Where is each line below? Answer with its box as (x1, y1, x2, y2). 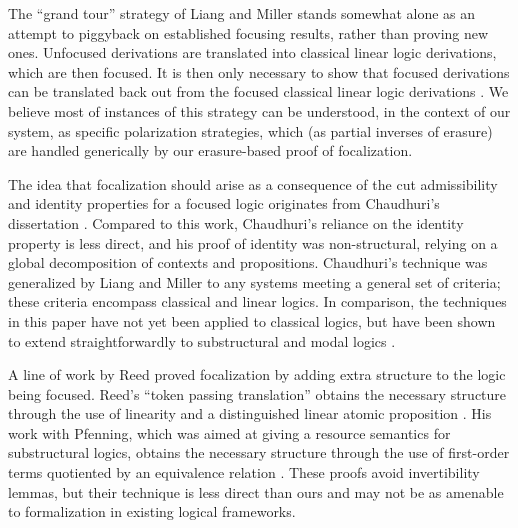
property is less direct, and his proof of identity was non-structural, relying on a (8, 232, 498, 253)
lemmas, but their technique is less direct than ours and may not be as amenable (8, 481, 504, 502)
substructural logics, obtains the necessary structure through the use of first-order (8, 442, 510, 463)
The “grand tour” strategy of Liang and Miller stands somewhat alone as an (8, 3, 476, 23)
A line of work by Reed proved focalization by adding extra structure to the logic (8, 364, 506, 385)
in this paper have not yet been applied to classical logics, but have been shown (8, 310, 496, 331)
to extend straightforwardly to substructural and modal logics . (8, 330, 396, 351)
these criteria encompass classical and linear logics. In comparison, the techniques (8, 291, 507, 312)
